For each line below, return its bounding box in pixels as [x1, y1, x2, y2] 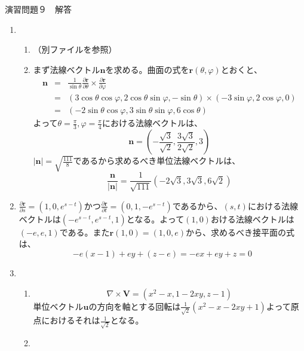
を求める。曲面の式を [105, 63, 189, 75]
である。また [59, 225, 110, 238]
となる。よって [126, 212, 185, 225]
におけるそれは [41, 314, 100, 326]
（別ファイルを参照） [33, 43, 117, 56]
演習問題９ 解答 [5, 3, 72, 15]
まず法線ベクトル [33, 63, 100, 75]
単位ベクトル [33, 300, 84, 312]
